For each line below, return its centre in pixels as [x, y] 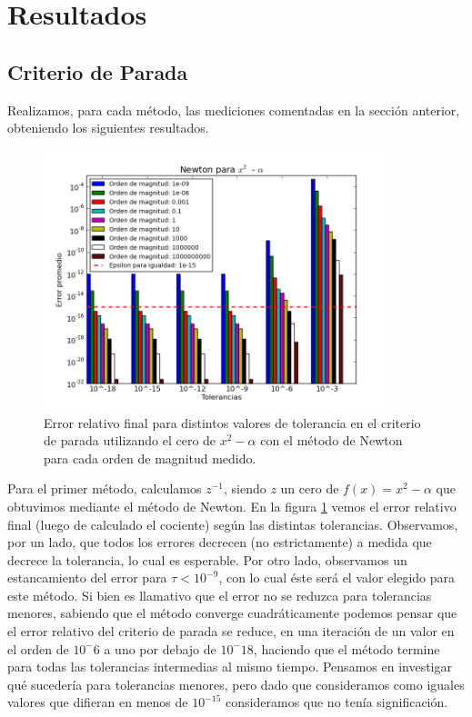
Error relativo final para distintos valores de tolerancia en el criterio [232, 422]
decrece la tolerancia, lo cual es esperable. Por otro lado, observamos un [207, 559]
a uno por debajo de [160, 648]
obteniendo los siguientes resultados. [108, 128]
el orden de [38, 648]
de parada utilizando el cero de [130, 440]
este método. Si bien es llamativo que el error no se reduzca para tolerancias [220, 595]
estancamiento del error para [87, 578]
